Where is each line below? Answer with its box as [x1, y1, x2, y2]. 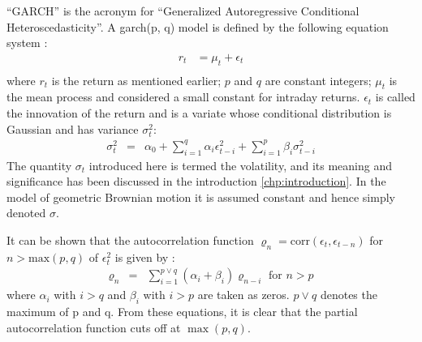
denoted [6, 204, 46, 221]
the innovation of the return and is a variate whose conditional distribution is [6, 105, 392, 122]
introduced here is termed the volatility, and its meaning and [88, 156, 393, 173]
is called [375, 88, 416, 105]
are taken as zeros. [197, 286, 290, 303]
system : [6, 34, 48, 51]
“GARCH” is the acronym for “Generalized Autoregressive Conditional [6, 2, 360, 19]
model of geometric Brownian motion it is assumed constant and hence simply [6, 188, 395, 205]
